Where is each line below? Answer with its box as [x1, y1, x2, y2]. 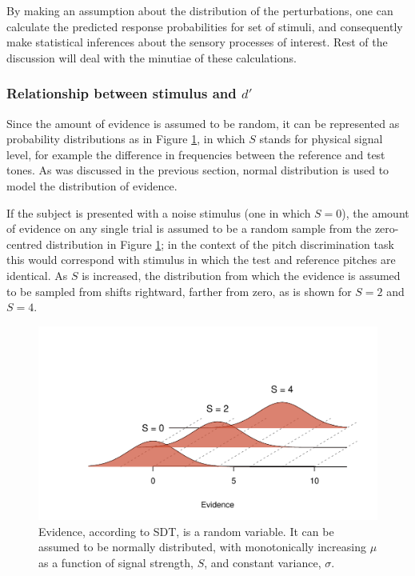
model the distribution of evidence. [6, 177, 178, 194]
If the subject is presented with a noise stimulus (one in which [6, 204, 311, 221]
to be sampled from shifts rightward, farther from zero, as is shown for [6, 282, 352, 299]
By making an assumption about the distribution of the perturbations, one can [6, 2, 393, 18]
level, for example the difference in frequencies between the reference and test [6, 146, 385, 162]
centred [6, 235, 42, 252]
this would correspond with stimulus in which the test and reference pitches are [6, 251, 396, 268]
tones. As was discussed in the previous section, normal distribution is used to [6, 162, 389, 178]
